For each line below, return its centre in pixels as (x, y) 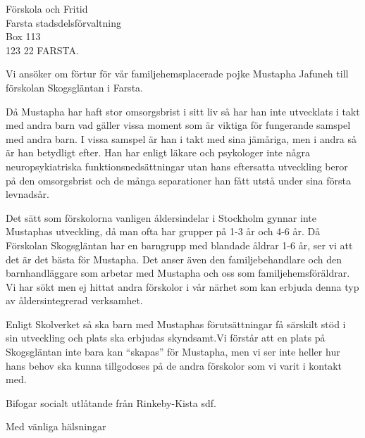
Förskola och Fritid (47, 8)
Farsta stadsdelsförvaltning (63, 22)
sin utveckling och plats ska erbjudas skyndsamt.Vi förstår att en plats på (166, 338)
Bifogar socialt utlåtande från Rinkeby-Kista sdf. (111, 402)
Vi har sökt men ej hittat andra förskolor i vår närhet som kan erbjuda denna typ (182, 286)
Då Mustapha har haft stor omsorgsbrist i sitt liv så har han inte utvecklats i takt (183, 111)
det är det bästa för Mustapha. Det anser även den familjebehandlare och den (174, 259)
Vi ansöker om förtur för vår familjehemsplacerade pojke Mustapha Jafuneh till (177, 74)
